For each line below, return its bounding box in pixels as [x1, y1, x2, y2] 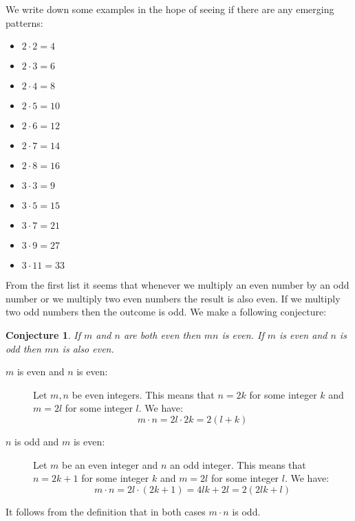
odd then [6, 341, 41, 355]
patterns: [6, 15, 43, 30]
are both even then [123, 327, 201, 342]
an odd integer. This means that [170, 457, 306, 472]
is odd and [14, 434, 59, 448]
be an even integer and [62, 457, 158, 472]
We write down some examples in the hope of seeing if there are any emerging [6, 2, 334, 16]
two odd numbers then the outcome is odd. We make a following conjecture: [6, 304, 327, 319]
